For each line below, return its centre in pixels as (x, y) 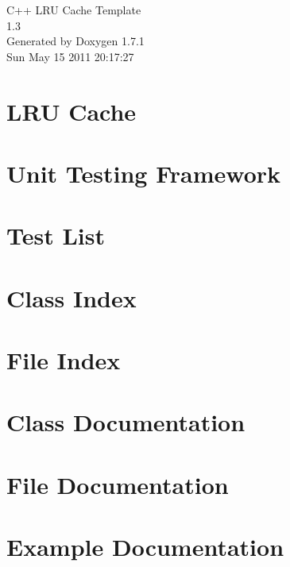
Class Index (72, 297)
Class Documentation (126, 422)
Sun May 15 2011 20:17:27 (70, 56)
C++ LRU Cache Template (74, 10)
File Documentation (118, 484)
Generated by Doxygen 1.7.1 (75, 41)
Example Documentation (145, 547)
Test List (56, 235)
